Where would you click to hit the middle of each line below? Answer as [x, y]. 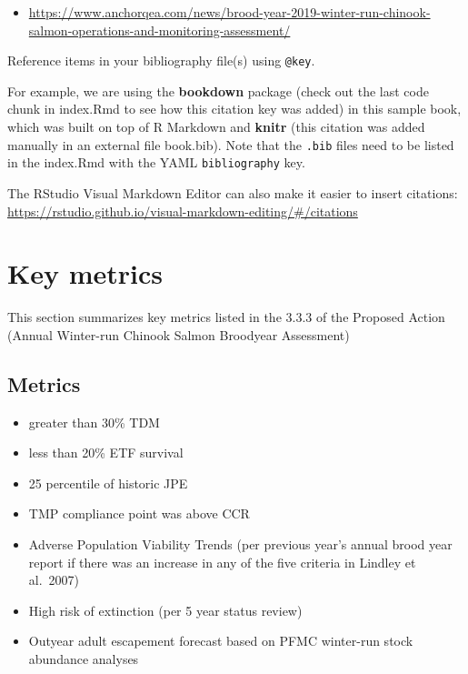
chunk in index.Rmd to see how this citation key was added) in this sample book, [234, 109]
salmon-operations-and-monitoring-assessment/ [159, 30]
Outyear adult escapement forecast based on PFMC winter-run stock [221, 641]
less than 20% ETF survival [106, 453]
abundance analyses [84, 658]
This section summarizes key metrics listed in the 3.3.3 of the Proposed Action [226, 317]
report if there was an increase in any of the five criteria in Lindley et [222, 562]
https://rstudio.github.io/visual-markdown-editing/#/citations [183, 211]
